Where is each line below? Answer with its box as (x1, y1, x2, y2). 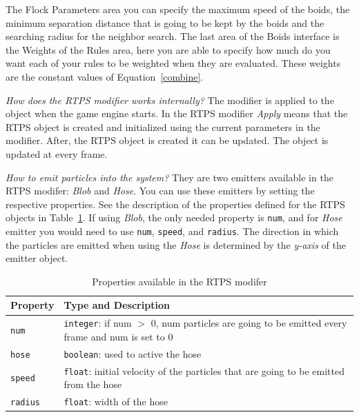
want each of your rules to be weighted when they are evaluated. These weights (6, 56, 341, 70)
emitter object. (6, 251, 68, 265)
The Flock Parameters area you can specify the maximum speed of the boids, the (6, 2, 350, 16)
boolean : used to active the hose (64, 346, 202, 360)
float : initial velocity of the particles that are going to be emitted (64, 363, 345, 378)
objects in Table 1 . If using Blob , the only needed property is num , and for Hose (6, 210, 342, 225)
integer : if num (64, 316, 132, 330)
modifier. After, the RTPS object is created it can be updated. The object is (6, 133, 329, 148)
